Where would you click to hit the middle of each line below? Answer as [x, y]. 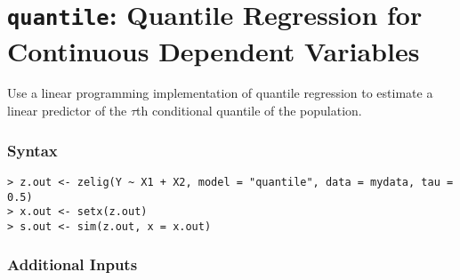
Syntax [32, 150]
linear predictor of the [67, 111]
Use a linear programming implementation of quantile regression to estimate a [220, 93]
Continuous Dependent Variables [214, 50]
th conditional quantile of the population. [249, 111]
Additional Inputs [73, 264]
